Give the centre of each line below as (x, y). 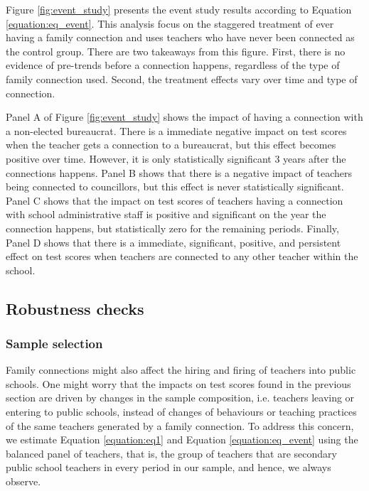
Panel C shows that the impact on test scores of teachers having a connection (175, 200)
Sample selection (54, 343)
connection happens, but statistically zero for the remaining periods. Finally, (172, 228)
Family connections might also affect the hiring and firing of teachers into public (181, 370)
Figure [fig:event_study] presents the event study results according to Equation (179, 9)
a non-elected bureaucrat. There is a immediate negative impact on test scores (176, 130)
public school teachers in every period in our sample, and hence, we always (169, 467)
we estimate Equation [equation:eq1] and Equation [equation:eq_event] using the (182, 439)
